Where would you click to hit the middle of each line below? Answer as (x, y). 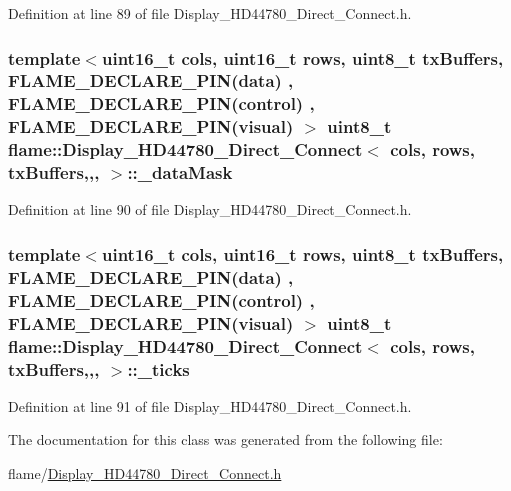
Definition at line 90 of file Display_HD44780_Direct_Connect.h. (210, 209)
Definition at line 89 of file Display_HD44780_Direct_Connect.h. (210, 13)
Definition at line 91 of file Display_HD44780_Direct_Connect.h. (210, 405)
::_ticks (158, 368)
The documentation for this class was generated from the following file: (225, 439)
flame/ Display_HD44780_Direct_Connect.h (145, 473)
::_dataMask (180, 172)
